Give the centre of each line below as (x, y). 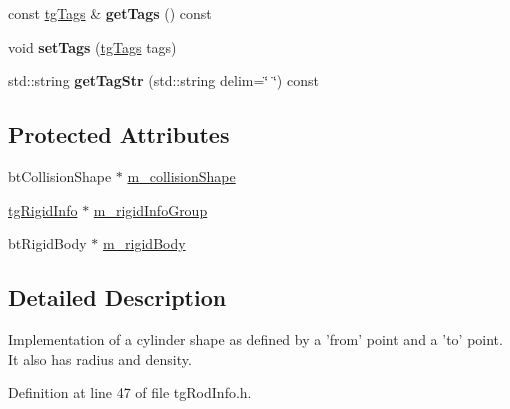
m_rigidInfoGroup (150, 209)
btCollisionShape (60, 175)
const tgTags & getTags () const (110, 13)
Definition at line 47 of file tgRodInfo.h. (130, 392)
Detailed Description (117, 297)
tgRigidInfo (43, 209)
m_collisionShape (181, 175)
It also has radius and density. (100, 358)
